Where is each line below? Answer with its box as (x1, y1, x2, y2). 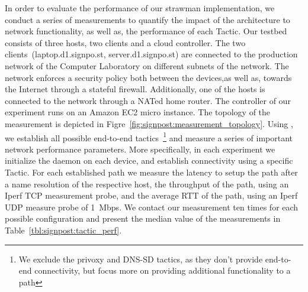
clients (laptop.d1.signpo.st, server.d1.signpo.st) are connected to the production (5, 48, 298, 60)
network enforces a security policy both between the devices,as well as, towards (5, 71, 292, 83)
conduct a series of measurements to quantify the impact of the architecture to (5, 13, 290, 25)
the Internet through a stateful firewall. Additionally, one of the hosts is (5, 83, 265, 95)
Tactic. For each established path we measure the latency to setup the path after (5, 166, 298, 178)
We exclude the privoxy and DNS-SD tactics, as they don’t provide (18, 252, 263, 265)
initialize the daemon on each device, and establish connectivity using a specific (5, 154, 293, 167)
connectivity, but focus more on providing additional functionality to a (34, 264, 291, 277)
